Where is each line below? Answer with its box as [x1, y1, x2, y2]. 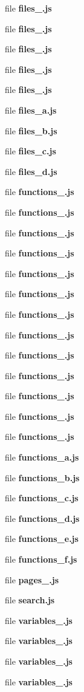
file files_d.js [5, 165, 57, 177]
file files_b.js [5, 124, 57, 137]
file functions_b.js [5, 471, 80, 484]
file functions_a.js [5, 451, 79, 464]
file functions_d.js [5, 512, 80, 524]
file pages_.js [5, 573, 59, 586]
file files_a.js [5, 103, 57, 116]
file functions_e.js [5, 532, 79, 545]
